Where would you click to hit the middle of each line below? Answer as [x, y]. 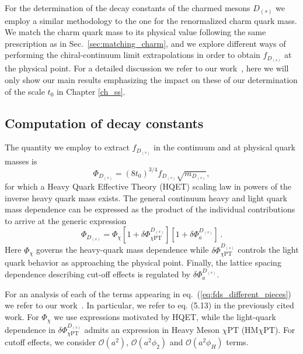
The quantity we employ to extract [67, 147]
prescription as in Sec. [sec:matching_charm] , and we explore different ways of [145, 43]
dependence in [30, 329]
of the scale [25, 91]
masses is [21, 161]
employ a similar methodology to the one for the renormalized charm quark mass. [151, 20]
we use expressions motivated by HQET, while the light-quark [165, 317]
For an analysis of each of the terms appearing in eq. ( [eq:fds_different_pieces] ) [148, 293]
